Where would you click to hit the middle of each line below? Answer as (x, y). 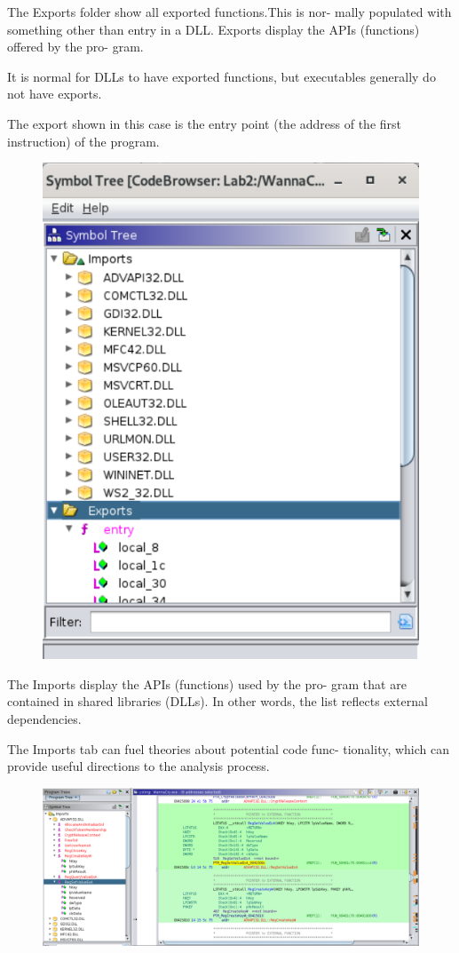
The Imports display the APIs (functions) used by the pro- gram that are (207, 683)
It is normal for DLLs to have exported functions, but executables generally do (222, 76)
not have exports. (55, 94)
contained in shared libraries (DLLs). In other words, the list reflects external (218, 701)
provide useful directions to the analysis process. (138, 766)
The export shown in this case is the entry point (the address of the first (205, 123)
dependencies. (44, 718)
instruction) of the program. (83, 141)
